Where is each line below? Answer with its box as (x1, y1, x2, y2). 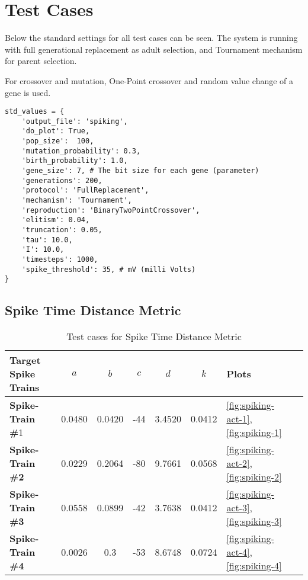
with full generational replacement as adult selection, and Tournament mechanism (5, 43, 303, 55)
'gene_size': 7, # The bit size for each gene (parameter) (21, 166, 259, 175)
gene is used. (5, 86, 51, 98)
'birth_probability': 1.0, (21, 156, 128, 165)
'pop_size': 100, (21, 137, 94, 146)
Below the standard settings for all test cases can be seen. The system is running (5, 31, 298, 44)
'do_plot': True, (21, 127, 90, 136)
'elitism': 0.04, (21, 216, 90, 225)
